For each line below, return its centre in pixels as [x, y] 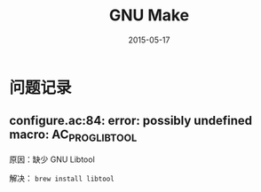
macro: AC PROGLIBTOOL [73, 136]
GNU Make [149, 15]
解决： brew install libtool [62, 178]
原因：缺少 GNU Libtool [52, 159]
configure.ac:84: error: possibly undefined [131, 121]
